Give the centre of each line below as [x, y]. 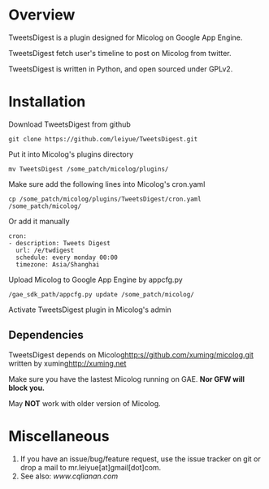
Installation [47, 102]
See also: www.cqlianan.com [69, 476]
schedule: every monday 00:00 [67, 257]
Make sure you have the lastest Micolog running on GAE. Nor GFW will [127, 379]
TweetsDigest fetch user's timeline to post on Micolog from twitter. [120, 53]
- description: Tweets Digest [60, 243]
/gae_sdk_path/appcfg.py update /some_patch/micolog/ [102, 294]
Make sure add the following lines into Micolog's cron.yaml [107, 184]
